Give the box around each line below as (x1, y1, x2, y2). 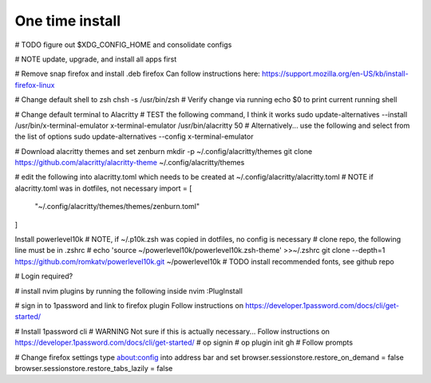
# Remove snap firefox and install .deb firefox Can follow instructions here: (14, 69, 261, 79)
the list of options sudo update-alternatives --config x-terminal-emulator (14, 132, 254, 141)
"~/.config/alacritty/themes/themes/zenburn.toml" (34, 202, 200, 211)
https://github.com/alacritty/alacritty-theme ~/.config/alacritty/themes (14, 158, 245, 168)
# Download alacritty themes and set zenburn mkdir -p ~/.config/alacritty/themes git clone (14, 146, 313, 156)
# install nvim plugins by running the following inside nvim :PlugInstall (14, 286, 243, 295)
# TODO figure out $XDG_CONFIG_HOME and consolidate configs (14, 40, 232, 49)
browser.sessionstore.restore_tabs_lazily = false (14, 363, 173, 373)
